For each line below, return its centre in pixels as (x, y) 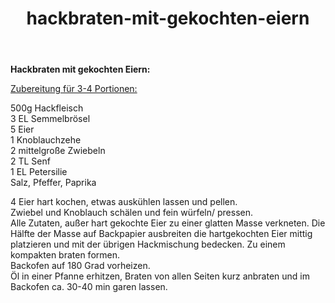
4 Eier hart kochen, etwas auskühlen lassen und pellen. (124, 202)
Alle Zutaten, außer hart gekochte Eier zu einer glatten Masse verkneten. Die (168, 223)
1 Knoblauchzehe (46, 140)
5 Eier (22, 129)
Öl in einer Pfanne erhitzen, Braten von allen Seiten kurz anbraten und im (160, 276)
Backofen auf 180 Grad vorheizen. (80, 266)
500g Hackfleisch (47, 108)
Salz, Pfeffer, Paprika (53, 183)
